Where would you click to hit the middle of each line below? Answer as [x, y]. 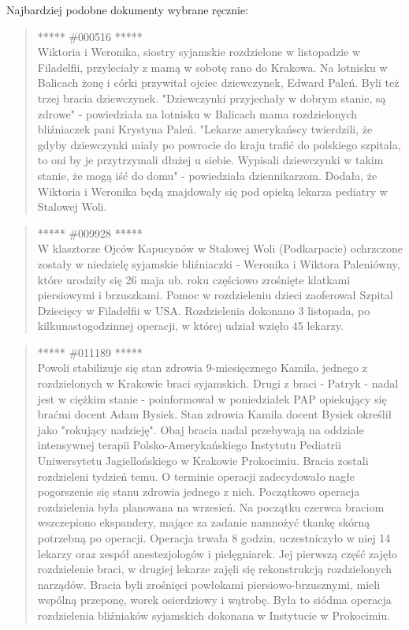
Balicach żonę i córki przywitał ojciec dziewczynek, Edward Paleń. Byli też [218, 82]
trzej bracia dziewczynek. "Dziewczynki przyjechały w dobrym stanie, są [212, 97]
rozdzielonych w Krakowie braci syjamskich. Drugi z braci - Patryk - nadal [218, 383]
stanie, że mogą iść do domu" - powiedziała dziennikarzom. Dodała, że [207, 175]
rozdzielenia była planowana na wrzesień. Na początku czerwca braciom [211, 506]
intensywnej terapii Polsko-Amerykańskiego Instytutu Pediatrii [189, 445]
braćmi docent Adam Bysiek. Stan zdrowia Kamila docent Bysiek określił [215, 414]
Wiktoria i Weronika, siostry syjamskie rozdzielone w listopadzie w [199, 52]
